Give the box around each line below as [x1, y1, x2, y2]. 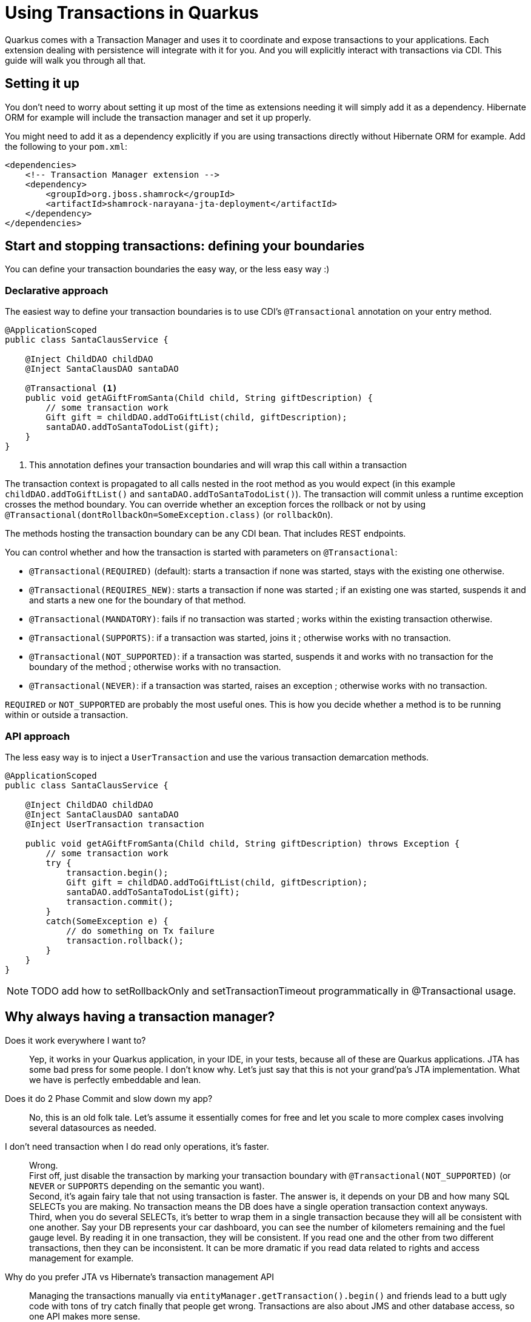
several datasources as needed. [29, 1122, 157, 1133]
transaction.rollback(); [66, 935, 184, 945]
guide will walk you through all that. [5, 55, 146, 65]
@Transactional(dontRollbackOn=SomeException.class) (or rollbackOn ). [5, 509, 333, 520]
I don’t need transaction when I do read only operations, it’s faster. [5, 1141, 269, 1152]
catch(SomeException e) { [45, 916, 169, 926]
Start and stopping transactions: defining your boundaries [5, 238, 365, 254]
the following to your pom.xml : [5, 141, 128, 152]
